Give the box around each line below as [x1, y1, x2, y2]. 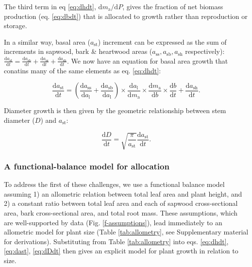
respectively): [185, 46, 225, 56]
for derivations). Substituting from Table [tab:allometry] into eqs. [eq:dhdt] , [4, 236, 229, 246]
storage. [4, 20, 27, 31]
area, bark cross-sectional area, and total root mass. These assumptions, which [4, 207, 238, 217]
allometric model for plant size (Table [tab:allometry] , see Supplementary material [4, 227, 249, 237]
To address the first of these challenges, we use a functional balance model [4, 179, 225, 189]
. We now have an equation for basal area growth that [67, 55, 228, 66]
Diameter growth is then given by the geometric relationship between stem [4, 105, 226, 116]
